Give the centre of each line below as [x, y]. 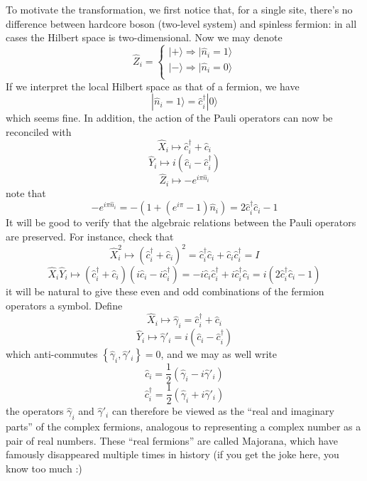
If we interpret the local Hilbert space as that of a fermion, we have [153, 86]
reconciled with [39, 132]
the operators [35, 411]
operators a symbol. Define [64, 305]
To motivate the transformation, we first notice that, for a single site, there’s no [179, 9]
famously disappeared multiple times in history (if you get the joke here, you [172, 454]
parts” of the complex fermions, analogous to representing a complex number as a [183, 427]
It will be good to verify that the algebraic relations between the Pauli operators [181, 222]
